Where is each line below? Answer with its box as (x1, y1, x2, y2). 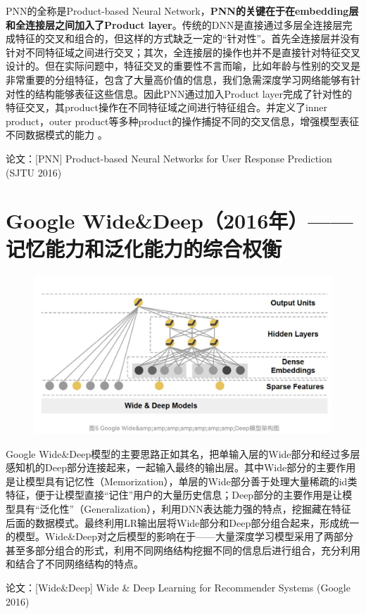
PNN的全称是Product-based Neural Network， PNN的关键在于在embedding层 (6, 4, 359, 18)
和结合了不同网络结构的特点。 (6, 556, 144, 571)
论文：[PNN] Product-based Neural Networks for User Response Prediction (6, 151, 332, 165)
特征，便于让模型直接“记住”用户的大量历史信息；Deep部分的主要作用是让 (6, 487, 343, 502)
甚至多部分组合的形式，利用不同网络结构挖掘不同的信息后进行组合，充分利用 (6, 542, 360, 557)
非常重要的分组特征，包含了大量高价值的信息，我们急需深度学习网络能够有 (6, 72, 351, 87)
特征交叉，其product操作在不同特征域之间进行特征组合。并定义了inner (6, 100, 328, 115)
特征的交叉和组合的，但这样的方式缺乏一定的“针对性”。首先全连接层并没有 (15, 31, 360, 46)
